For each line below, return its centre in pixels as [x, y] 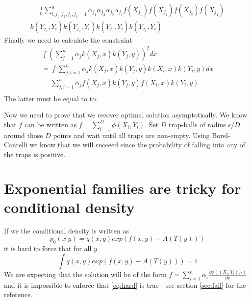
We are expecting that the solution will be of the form [85, 274]
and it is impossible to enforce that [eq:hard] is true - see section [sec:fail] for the [125, 285]
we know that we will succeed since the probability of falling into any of [138, 145]
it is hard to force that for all [48, 248]
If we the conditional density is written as [66, 230]
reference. [18, 294]
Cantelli [16, 145]
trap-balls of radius [197, 124]
